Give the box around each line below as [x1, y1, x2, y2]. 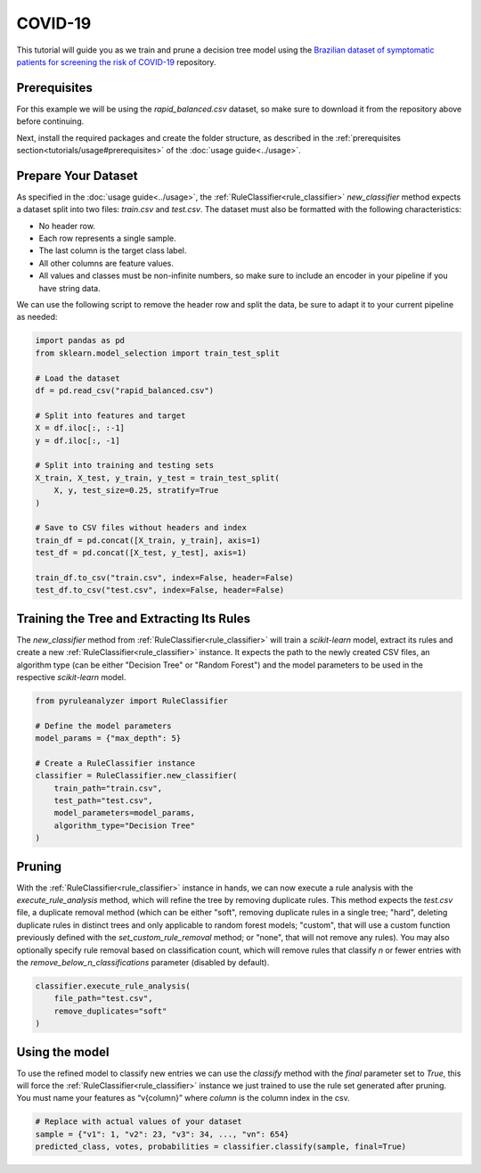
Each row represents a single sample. [38, 233, 177, 244]
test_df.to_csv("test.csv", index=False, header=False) [35, 585, 285, 595]
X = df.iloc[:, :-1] [35, 423, 125, 433]
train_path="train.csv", [53, 783, 163, 793]
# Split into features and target [35, 410, 186, 421]
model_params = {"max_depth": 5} [35, 734, 182, 743]
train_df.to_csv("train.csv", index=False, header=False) [35, 572, 294, 583]
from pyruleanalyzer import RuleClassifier [35, 695, 229, 706]
